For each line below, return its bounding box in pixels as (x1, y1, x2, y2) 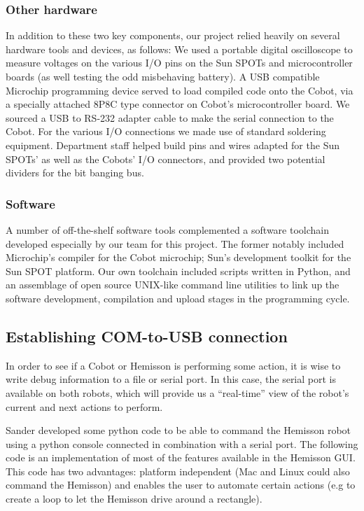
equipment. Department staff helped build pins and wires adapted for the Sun (6, 137, 339, 152)
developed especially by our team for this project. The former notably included (6, 236, 344, 251)
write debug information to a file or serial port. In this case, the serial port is (6, 372, 336, 386)
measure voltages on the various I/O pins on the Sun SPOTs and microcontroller (6, 55, 353, 70)
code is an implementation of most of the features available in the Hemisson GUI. (6, 450, 356, 465)
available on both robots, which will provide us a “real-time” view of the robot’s (6, 385, 349, 400)
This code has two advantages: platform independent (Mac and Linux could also (6, 463, 350, 478)
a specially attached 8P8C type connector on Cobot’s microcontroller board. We (6, 97, 350, 111)
